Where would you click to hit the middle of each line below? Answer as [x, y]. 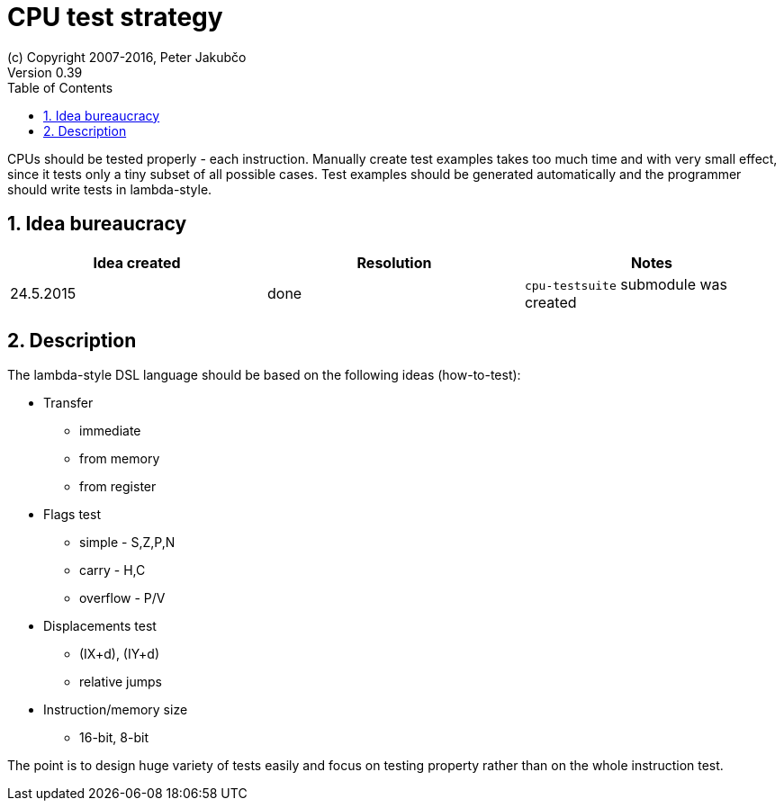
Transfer [68, 403]
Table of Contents [60, 87]
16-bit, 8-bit [114, 738]
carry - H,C [113, 570]
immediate [110, 431]
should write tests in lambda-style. [110, 189]
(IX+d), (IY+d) [120, 654]
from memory [120, 459]
